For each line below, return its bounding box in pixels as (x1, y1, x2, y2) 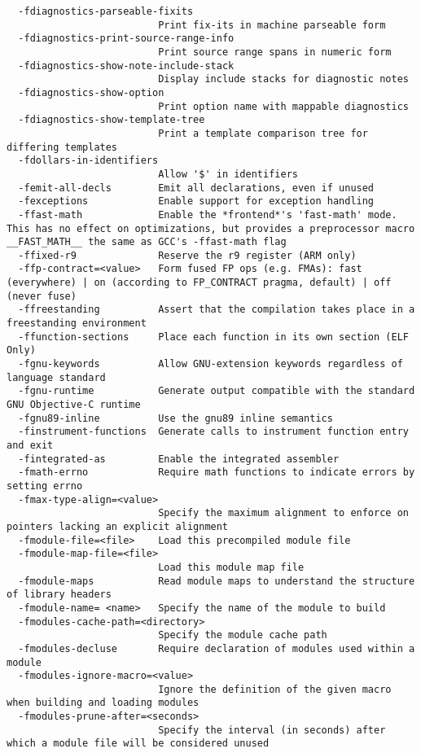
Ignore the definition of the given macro (158, 683, 392, 695)
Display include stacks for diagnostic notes (158, 73, 409, 85)
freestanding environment (7, 317, 147, 330)
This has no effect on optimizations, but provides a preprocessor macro (7, 222, 415, 234)
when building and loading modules (7, 697, 200, 709)
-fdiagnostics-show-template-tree (18, 114, 205, 126)
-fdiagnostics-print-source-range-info (18, 33, 235, 45)
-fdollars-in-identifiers (18, 155, 159, 167)
